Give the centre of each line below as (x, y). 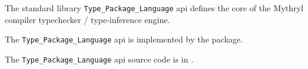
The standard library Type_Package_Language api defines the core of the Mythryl (154, 8)
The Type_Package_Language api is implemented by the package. (124, 39)
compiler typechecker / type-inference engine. (88, 19)
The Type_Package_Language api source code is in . (99, 59)
